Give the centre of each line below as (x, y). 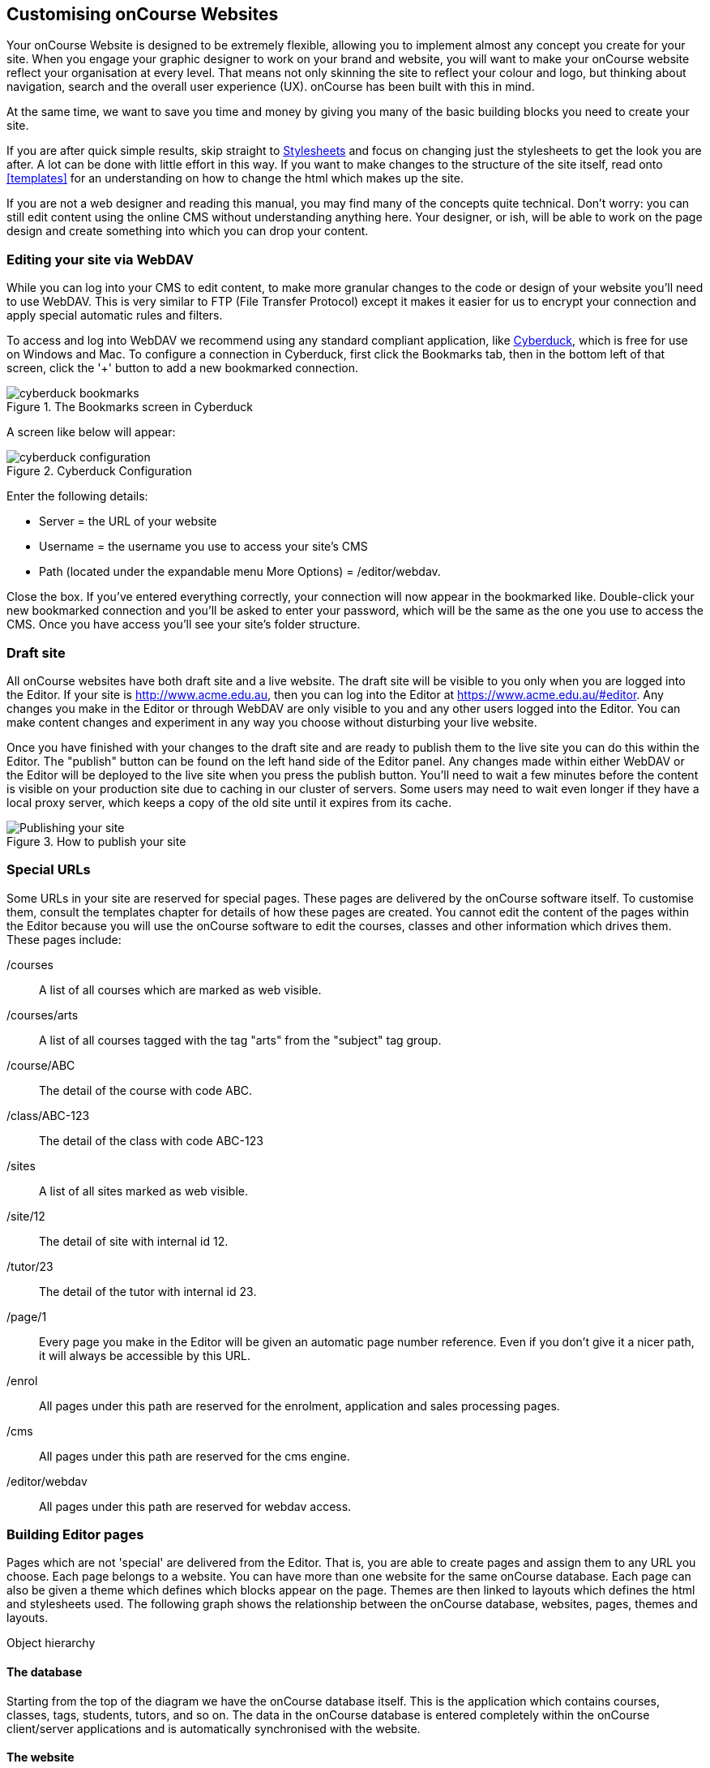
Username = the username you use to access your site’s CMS (203, 547)
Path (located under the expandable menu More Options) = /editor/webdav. (240, 572)
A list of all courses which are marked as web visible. (180, 989)
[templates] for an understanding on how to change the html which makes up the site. (235, 178)
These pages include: (64, 939)
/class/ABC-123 (48, 1115)
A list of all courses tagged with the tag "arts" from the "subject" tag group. (240, 1040)
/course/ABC (41, 1065)
